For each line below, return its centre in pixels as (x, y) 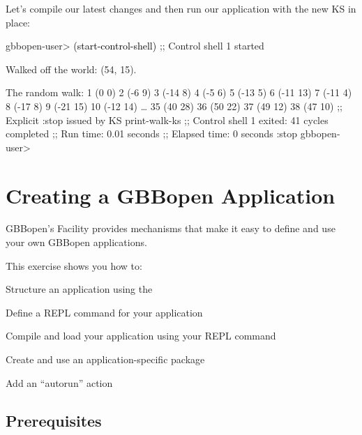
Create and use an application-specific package (105, 359)
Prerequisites (54, 420)
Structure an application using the (79, 289)
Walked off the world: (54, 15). (71, 69)
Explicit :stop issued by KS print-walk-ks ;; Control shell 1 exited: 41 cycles (167, 120)
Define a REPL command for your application (104, 312)
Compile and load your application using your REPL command (141, 336)
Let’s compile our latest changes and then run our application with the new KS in (181, 8)
